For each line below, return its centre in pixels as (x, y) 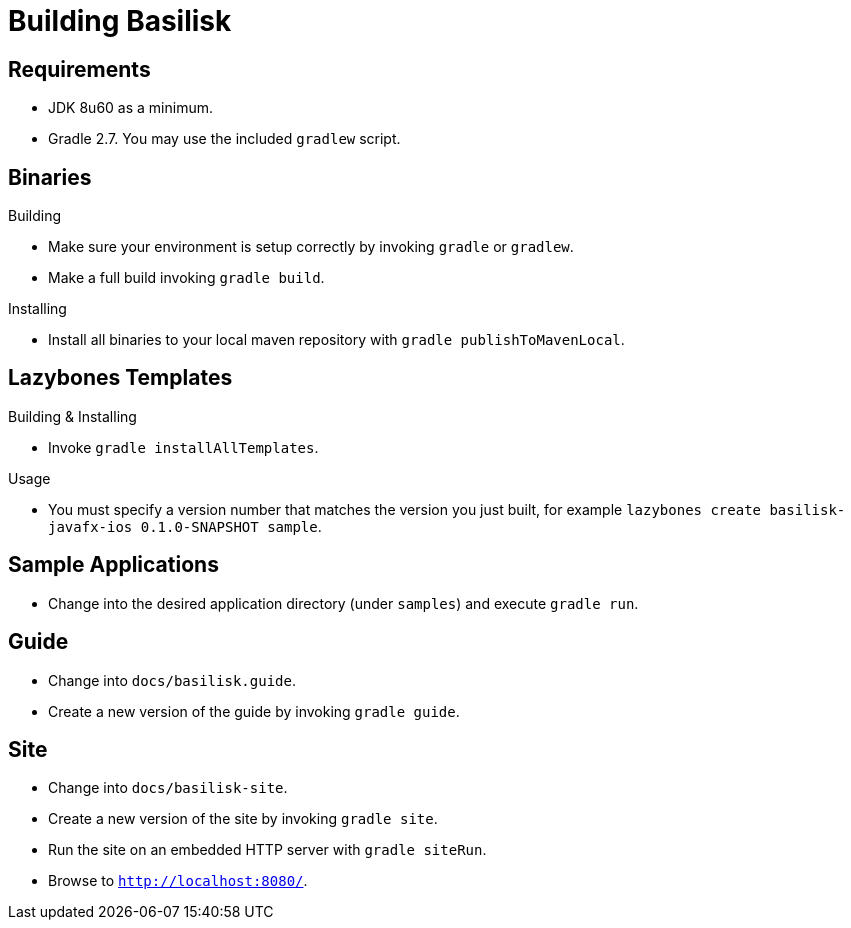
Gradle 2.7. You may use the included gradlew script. (224, 139)
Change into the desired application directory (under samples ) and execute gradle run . (343, 603)
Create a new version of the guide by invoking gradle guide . (254, 711)
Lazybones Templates (120, 378)
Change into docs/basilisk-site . (168, 788)
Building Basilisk (120, 21)
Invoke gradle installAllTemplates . (183, 447)
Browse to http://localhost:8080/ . (178, 881)
